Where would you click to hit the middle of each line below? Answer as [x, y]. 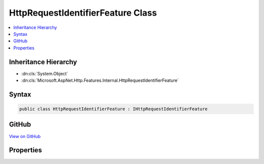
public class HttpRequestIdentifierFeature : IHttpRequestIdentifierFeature [113, 109]
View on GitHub [25, 136]
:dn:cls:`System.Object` [45, 73]
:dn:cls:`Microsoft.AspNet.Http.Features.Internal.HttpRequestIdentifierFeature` [100, 80]
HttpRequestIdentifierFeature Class [83, 13]
